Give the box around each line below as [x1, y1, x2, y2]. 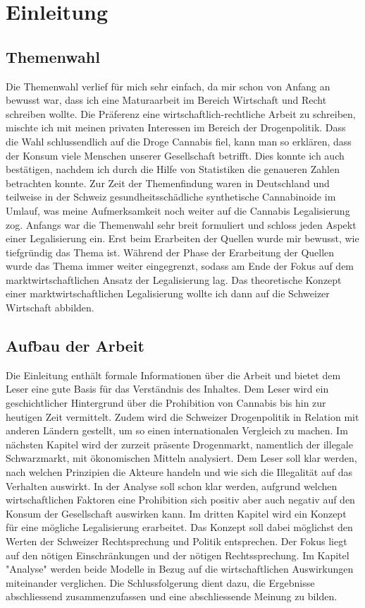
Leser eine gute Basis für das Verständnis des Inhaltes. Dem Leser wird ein [6, 381, 329, 396]
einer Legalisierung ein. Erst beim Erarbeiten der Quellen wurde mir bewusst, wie [6, 231, 359, 246]
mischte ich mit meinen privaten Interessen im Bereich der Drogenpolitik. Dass [6, 120, 346, 135]
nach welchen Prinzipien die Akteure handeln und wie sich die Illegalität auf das [6, 465, 352, 479]
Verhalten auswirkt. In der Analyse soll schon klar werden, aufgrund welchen [6, 478, 338, 493]
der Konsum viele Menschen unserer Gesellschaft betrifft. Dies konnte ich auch [6, 148, 345, 162]
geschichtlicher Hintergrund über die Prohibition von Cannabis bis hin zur [6, 395, 326, 410]
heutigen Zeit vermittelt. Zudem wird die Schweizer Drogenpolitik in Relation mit [6, 409, 359, 424]
